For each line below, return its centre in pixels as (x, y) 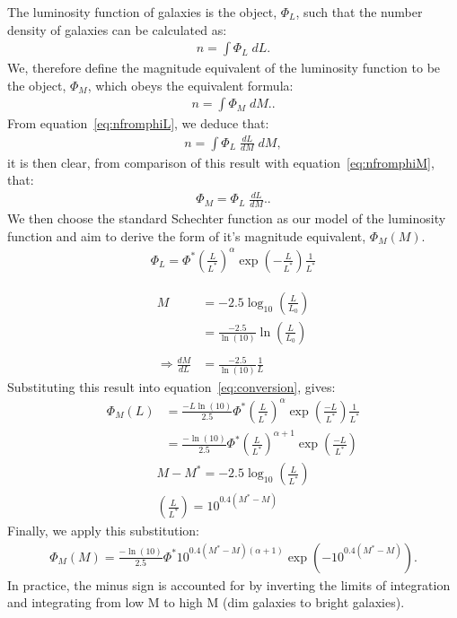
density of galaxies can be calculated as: (117, 29)
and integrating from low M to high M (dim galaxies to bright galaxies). (206, 602)
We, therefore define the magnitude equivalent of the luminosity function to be (224, 68)
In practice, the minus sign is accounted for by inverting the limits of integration (229, 584)
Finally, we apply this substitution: (103, 531)
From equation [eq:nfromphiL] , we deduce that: (138, 123)
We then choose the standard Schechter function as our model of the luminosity (227, 218)
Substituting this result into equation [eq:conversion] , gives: (171, 386)
